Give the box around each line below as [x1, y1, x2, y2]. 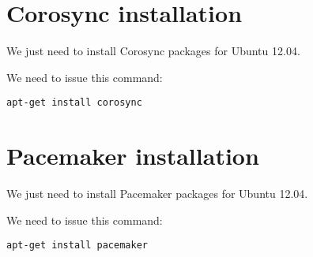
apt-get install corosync [6, 97, 142, 109]
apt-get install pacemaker [6, 240, 148, 251]
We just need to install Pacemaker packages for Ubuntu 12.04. [6, 185, 308, 202]
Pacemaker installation [6, 140, 259, 172]
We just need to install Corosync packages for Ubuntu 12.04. [6, 43, 300, 59]
